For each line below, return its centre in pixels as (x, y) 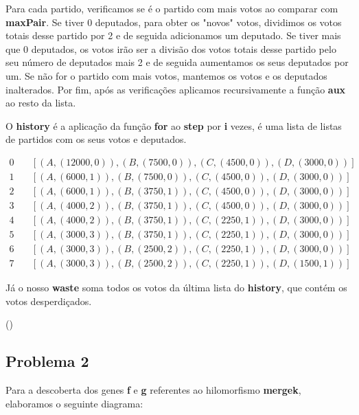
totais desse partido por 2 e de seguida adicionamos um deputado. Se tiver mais (173, 35)
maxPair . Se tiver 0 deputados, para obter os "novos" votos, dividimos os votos (174, 22)
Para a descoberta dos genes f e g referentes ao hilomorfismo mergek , (153, 390)
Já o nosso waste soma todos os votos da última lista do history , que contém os (176, 288)
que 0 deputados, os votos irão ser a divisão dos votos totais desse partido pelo (171, 48)
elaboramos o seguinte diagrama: (74, 403)
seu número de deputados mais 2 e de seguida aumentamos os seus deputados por (177, 62)
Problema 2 (47, 361)
